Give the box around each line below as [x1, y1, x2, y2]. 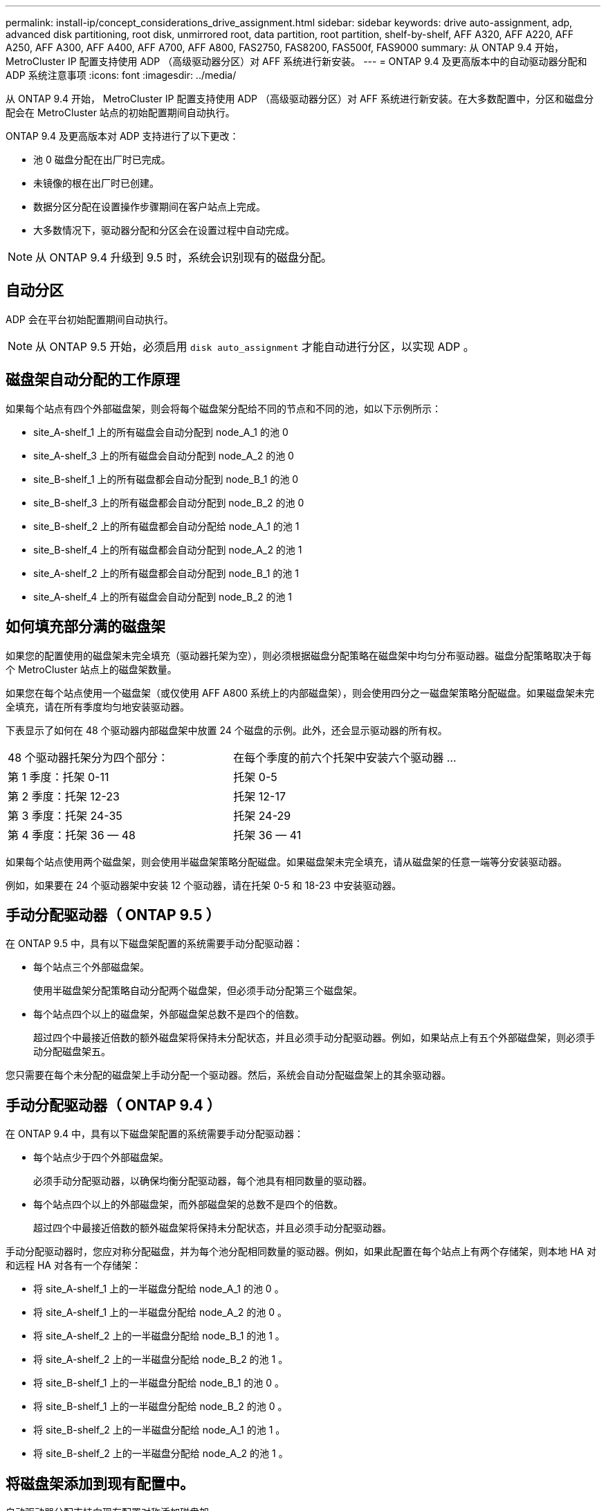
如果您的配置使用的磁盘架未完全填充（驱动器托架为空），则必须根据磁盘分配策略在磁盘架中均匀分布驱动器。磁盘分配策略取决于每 [6, 649, 591, 661]
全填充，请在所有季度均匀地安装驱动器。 [6, 700, 190, 713]
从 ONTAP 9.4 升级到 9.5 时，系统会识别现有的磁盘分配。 [35, 250, 332, 264]
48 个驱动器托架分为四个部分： [8, 750, 169, 764]
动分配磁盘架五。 [33, 1045, 111, 1058]
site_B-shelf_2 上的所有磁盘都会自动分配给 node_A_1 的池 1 [33, 520, 300, 532]
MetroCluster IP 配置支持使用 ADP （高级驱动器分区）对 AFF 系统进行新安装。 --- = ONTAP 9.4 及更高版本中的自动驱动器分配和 [6, 55, 587, 67]
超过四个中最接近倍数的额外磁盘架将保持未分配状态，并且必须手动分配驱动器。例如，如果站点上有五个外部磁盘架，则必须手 [33, 1032, 595, 1044]
